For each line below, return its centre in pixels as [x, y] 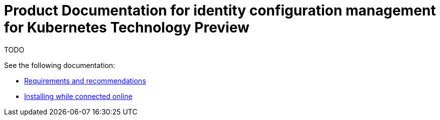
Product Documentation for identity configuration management [220, 10]
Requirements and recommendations [85, 80]
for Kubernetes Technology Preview [127, 27]
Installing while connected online [78, 96]
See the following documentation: [60, 65]
